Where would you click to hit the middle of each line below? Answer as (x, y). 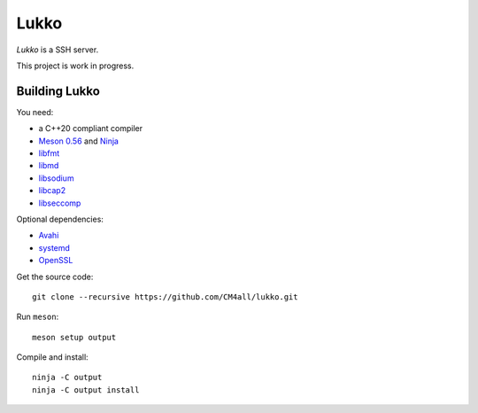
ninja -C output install (86, 390)
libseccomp (60, 203)
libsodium (56, 178)
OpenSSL (56, 261)
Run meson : (38, 317)
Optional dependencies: (60, 219)
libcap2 (52, 191)
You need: (35, 112)
